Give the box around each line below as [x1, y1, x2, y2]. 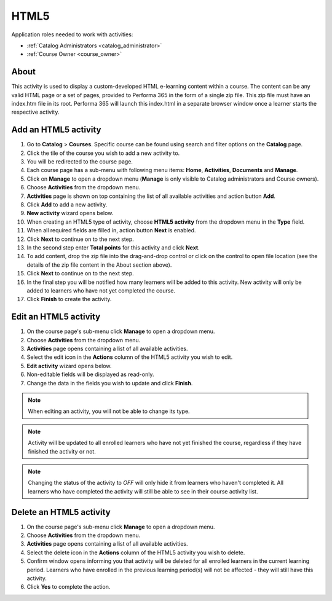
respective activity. [11, 108, 60, 116]
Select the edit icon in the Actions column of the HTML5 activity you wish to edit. [26, 353, 233, 361]
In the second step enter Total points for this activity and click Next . [26, 244, 200, 251]
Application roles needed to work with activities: [11, 31, 133, 38]
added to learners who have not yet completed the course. [26, 286, 176, 294]
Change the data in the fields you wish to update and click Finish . [26, 379, 193, 387]
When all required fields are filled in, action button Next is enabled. [26, 227, 196, 234]
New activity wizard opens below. [26, 210, 114, 217]
